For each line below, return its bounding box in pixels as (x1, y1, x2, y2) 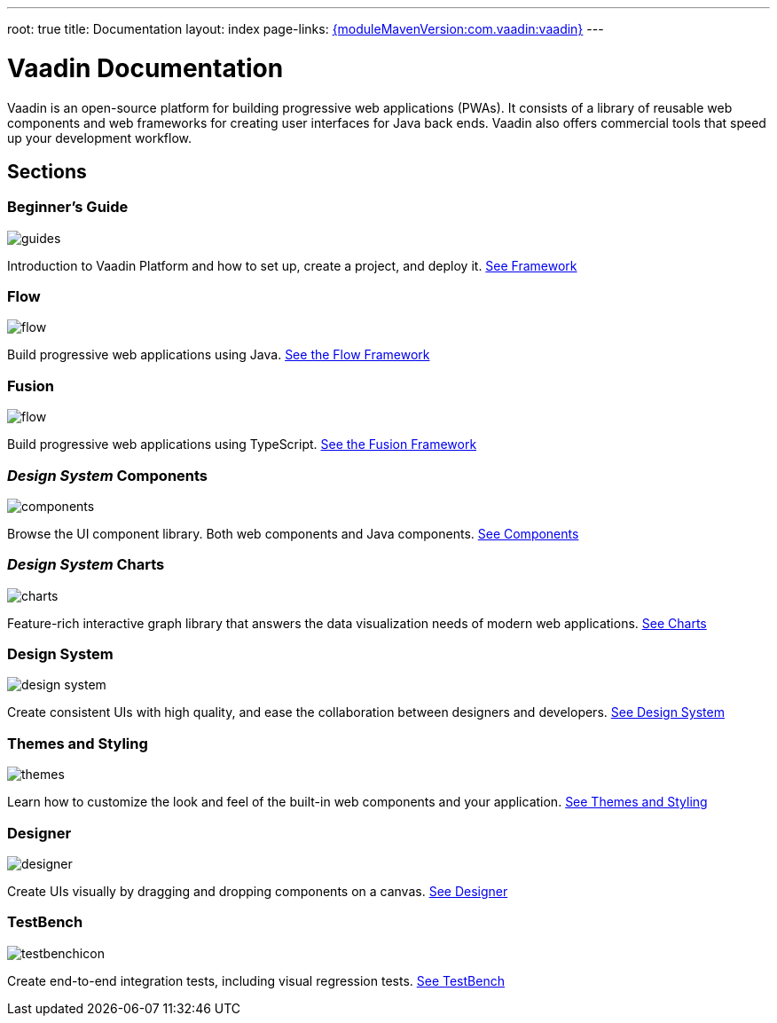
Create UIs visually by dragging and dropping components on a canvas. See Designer (7, 883, 508, 899)
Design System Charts (7, 555, 165, 574)
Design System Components (7, 466, 208, 484)
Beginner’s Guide (7, 198, 129, 216)
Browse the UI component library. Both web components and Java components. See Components (7, 525, 579, 541)
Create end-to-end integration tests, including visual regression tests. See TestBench (7, 972, 505, 988)
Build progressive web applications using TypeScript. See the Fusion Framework (7, 437, 477, 452)
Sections (7, 160, 87, 183)
